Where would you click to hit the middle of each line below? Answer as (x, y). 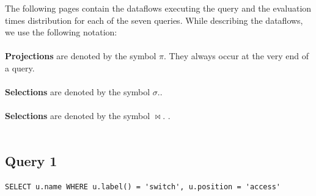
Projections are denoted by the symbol (81, 56)
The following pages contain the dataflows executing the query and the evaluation (158, 8)
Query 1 (31, 160)
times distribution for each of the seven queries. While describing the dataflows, (154, 20)
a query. (20, 67)
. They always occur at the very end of (237, 56)
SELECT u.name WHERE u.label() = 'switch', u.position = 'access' (143, 187)
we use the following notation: (61, 32)
